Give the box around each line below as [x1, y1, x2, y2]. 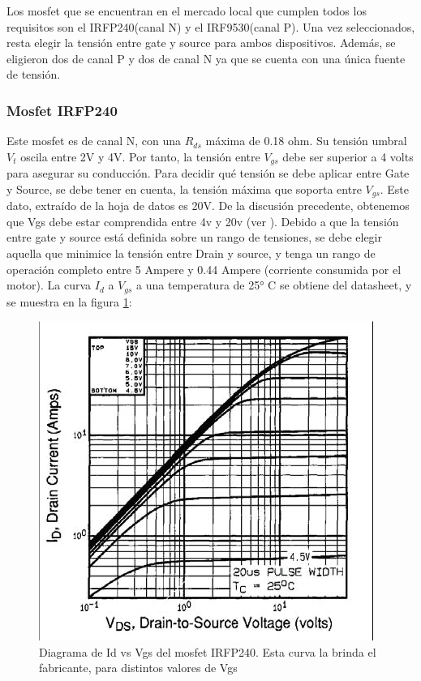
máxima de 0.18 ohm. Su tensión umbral [205, 132, 407, 149]
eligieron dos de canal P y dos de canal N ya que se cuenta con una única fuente [6, 49, 406, 66]
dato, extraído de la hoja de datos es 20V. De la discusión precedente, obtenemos [6, 197, 410, 214]
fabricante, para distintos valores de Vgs [39, 659, 238, 676]
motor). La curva [6, 276, 92, 293]
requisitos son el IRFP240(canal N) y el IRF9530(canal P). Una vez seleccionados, [6, 18, 415, 35]
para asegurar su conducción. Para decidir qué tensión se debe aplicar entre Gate [6, 165, 410, 182]
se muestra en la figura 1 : [6, 293, 132, 310]
